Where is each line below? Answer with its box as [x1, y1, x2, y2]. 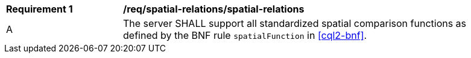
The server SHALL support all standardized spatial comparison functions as [123, 17, 467, 29]
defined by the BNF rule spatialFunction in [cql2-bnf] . [123, 29, 367, 41]
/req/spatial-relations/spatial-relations [123, 3, 305, 15]
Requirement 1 [6, 3, 73, 15]
